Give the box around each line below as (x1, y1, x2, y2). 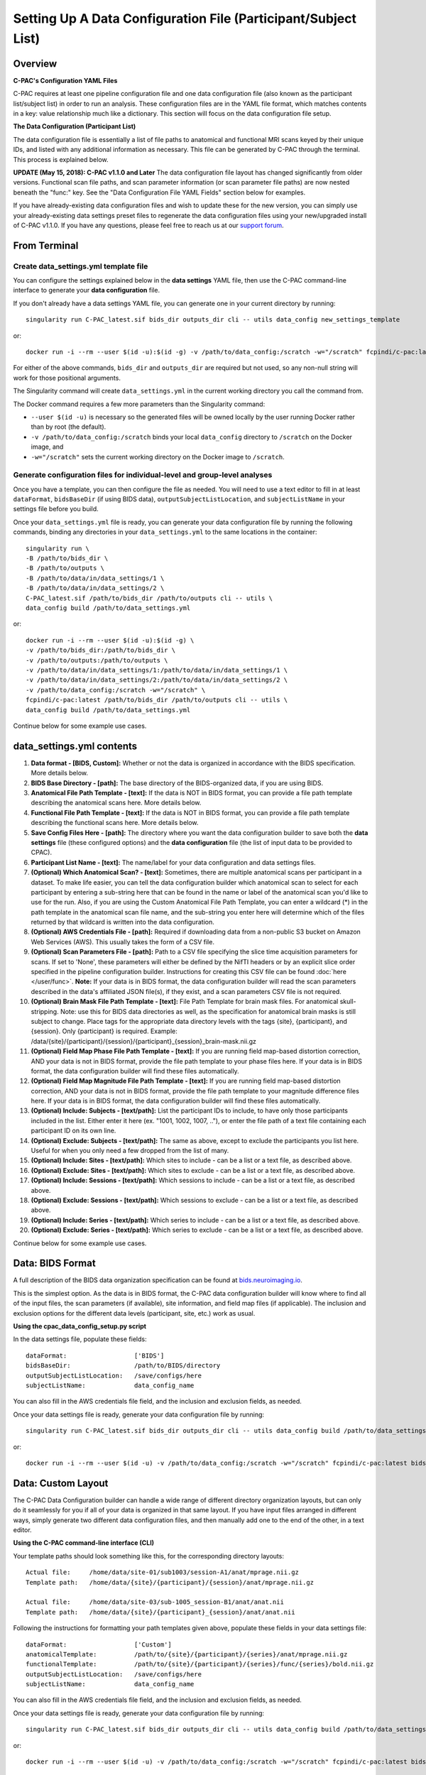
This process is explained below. (13, 155, 109, 163)
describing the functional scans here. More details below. (31, 819, 199, 827)
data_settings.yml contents (13, 740, 138, 752)
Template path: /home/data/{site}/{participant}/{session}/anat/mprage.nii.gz (26, 1578, 315, 1586)
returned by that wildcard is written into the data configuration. (31, 918, 214, 927)
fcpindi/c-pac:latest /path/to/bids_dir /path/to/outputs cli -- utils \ (26, 696, 288, 704)
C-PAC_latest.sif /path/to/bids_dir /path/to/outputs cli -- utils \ (26, 594, 273, 602)
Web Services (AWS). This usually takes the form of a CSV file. (31, 937, 214, 946)
